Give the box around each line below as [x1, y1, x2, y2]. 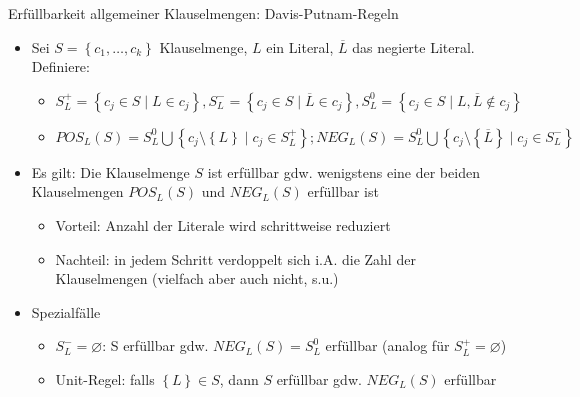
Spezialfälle [31, 301, 101, 322]
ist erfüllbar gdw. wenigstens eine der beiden [207, 161, 480, 182]
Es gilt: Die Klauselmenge [31, 161, 190, 182]
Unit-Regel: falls [55, 368, 155, 389]
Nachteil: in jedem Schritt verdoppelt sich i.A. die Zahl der [55, 248, 416, 269]
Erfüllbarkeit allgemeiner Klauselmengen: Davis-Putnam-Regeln [8, 3, 399, 23]
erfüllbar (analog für [325, 335, 450, 356]
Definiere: [31, 56, 90, 77]
